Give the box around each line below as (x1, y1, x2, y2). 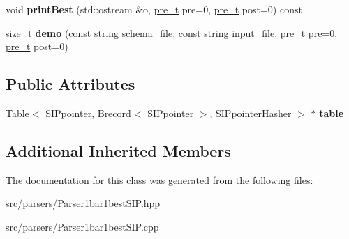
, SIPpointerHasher (209, 105, 292, 120)
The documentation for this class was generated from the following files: (6, 172, 313, 187)
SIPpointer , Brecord (45, 105, 131, 120)
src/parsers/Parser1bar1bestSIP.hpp (6, 196, 161, 210)
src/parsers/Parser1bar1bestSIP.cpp (6, 219, 159, 233)
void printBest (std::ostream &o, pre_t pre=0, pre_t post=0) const (6, 2, 302, 16)
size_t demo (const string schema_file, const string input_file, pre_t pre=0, (6, 25, 338, 40)
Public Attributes (6, 73, 135, 95)
